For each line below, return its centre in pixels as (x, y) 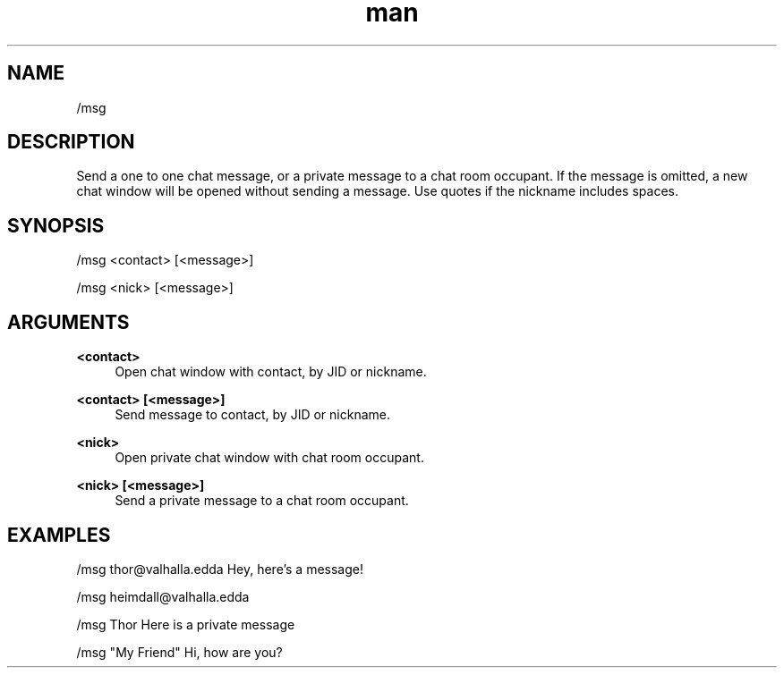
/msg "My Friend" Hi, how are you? (179, 652)
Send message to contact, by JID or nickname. (253, 415)
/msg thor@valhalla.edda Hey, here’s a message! (220, 569)
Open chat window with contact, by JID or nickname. (271, 372)
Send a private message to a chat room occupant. (262, 501)
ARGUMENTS (68, 322)
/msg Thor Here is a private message (186, 624)
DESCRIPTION (71, 142)
